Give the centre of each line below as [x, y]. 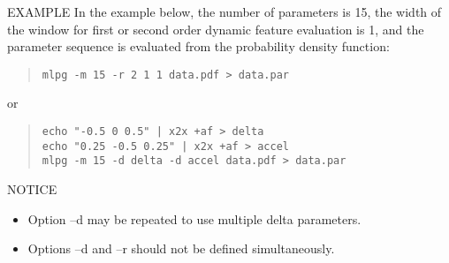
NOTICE [32, 189]
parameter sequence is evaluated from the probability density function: [198, 46]
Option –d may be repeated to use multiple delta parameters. [194, 218]
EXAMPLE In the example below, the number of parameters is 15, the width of [224, 11]
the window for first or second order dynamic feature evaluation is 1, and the [216, 29]
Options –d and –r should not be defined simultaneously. [181, 248]
